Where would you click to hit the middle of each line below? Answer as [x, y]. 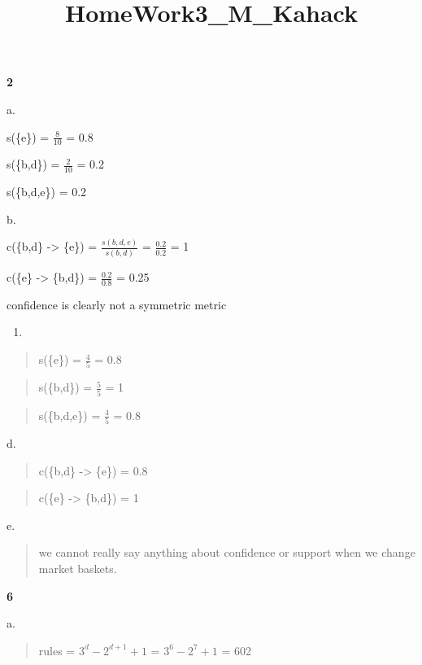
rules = [57, 650]
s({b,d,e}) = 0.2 [47, 192]
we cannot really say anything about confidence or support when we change [227, 552]
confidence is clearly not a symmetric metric [117, 304]
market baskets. [78, 568]
